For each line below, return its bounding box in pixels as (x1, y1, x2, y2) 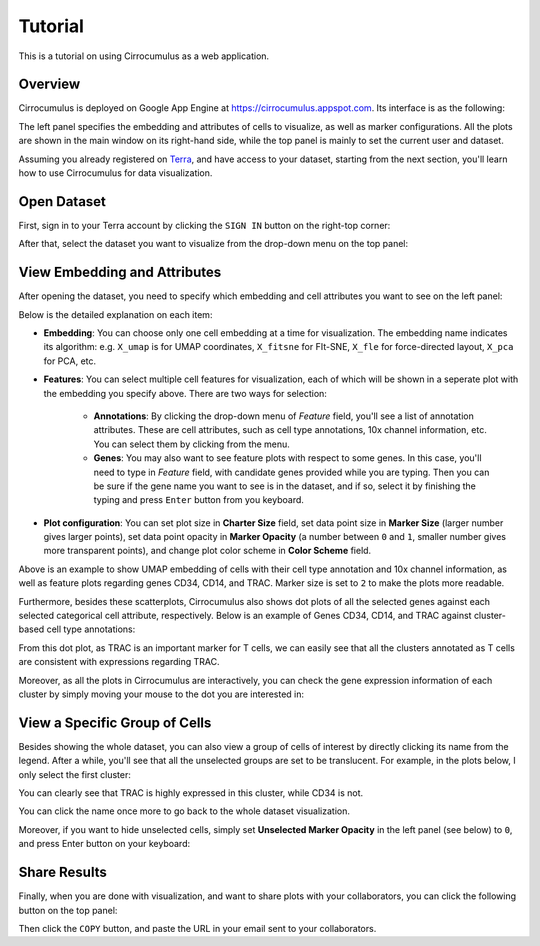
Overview (18, 76, 81, 93)
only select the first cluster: (18, 768, 132, 780)
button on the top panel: (18, 904, 118, 916)
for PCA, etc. (43, 355, 97, 367)
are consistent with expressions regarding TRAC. (18, 656, 220, 668)
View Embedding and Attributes (18, 264, 222, 281)
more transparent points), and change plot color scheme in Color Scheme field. (43, 545, 372, 557)
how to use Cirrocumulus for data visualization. (18, 167, 213, 179)
